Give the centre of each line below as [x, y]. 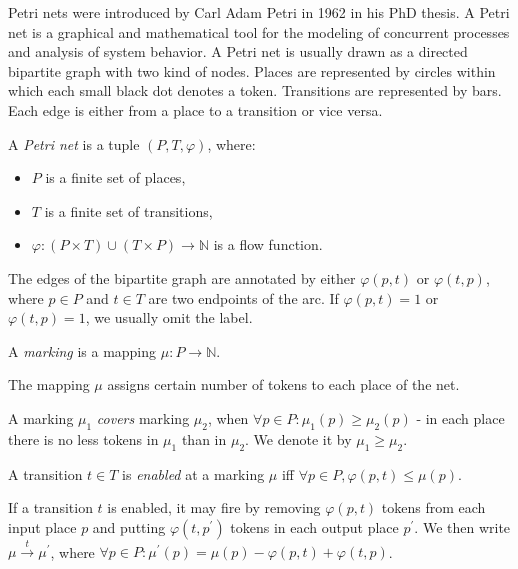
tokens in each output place [314, 526]
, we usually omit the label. [169, 317]
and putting [129, 526]
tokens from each [433, 507]
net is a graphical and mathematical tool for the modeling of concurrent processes [259, 31]
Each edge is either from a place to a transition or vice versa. [195, 109]
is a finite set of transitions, [128, 210]
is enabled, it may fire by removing [214, 507]
